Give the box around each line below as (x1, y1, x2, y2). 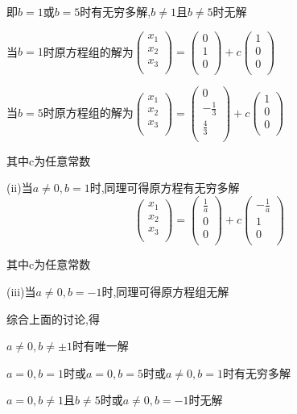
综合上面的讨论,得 (6, 310, 100, 327)
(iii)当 (6, 282, 36, 299)
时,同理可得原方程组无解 (101, 282, 229, 299)
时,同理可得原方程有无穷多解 (89, 179, 240, 196)
